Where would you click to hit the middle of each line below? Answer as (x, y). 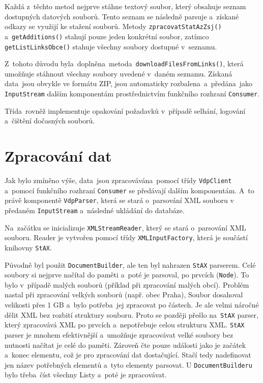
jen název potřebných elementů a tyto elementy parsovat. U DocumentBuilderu (128, 364)
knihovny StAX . (28, 247)
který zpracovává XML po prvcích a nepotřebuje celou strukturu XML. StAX (125, 325)
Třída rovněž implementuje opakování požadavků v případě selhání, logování (125, 110)
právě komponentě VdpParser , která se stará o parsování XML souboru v (119, 200)
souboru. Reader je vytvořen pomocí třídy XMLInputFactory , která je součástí (126, 237)
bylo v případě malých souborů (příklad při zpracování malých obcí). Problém (127, 284)
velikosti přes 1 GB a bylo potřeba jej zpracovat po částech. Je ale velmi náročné (132, 305)
